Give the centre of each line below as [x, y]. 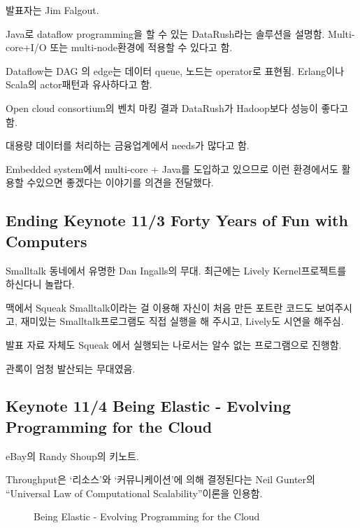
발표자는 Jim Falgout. [52, 10]
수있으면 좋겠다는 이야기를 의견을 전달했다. [120, 182]
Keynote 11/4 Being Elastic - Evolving [149, 406]
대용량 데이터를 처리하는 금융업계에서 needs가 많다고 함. [128, 145]
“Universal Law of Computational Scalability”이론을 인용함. [134, 493]
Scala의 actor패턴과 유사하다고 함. [79, 84]
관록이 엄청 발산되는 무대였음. [71, 368]
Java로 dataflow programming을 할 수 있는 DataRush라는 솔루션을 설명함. [165, 33]
